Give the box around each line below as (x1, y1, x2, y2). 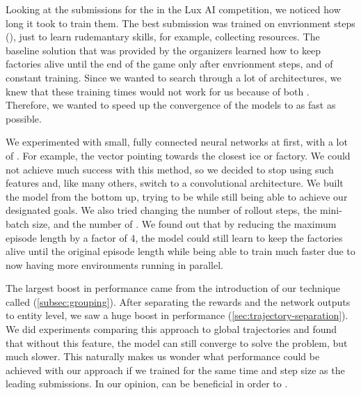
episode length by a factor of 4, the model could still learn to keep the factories (6, 230, 343, 245)
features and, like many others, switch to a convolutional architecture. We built (6, 176, 344, 190)
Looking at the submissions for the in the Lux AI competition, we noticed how (6, 2, 341, 16)
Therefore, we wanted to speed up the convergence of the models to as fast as (6, 98, 336, 112)
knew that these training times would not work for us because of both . (6, 84, 310, 98)
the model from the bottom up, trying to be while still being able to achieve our (6, 189, 348, 203)
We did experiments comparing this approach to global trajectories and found (6, 322, 337, 336)
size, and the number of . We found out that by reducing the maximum (32, 216, 337, 231)
